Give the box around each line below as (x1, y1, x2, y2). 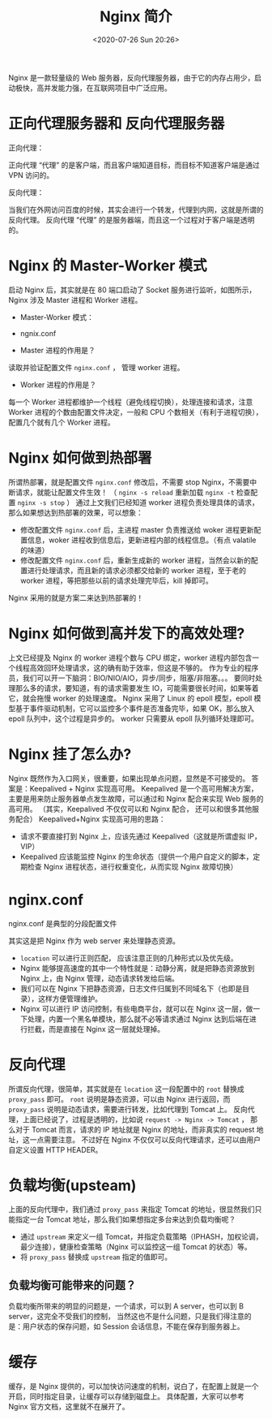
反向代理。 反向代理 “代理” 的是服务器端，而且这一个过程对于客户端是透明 (8, 214, 255, 224)
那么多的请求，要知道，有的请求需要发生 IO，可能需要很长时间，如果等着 (15, 683, 259, 692)
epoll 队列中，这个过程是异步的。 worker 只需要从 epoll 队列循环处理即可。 (8, 714, 259, 723)
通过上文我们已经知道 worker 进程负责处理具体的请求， (75, 497, 259, 507)
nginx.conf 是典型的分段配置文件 (8, 918, 117, 928)
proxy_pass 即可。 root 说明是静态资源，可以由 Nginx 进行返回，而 (8, 1093, 231, 1104)
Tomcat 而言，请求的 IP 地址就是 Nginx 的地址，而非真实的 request (31, 1124, 255, 1134)
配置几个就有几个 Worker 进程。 (8, 417, 115, 427)
